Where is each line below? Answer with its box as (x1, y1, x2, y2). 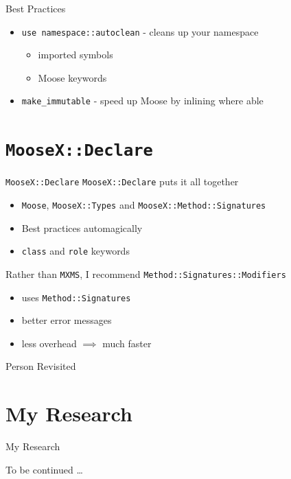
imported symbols (38, 47, 113, 62)
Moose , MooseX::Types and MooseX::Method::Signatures (21, 198, 266, 211)
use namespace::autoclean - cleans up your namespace (21, 24, 259, 38)
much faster (102, 336, 152, 350)
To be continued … (5, 462, 83, 476)
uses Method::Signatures (21, 290, 131, 304)
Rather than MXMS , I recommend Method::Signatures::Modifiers (5, 266, 286, 281)
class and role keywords (21, 244, 130, 258)
